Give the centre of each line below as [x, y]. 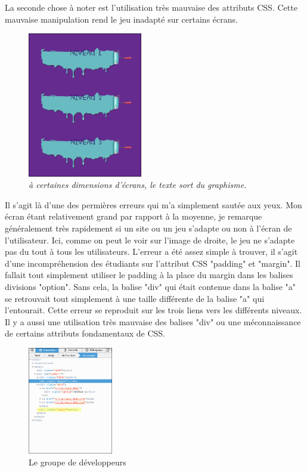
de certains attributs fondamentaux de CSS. [85, 333]
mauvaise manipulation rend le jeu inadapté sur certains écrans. [121, 19]
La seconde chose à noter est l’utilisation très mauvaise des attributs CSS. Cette [151, 7]
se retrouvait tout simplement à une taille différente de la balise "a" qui [135, 298]
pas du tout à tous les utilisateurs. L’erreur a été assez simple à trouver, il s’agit [151, 252]
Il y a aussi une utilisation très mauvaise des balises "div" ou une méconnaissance [153, 321]
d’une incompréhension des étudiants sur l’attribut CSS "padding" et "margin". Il [153, 263]
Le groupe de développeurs [77, 462]
